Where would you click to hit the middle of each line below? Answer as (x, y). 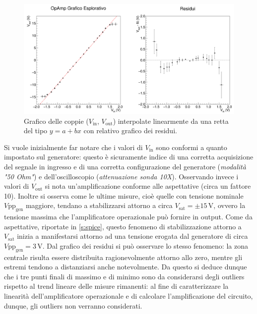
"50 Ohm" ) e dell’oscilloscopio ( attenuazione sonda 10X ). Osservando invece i (121, 176)
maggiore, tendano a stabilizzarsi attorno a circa (99, 205)
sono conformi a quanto (192, 147)
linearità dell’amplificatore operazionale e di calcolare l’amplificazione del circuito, (128, 296)
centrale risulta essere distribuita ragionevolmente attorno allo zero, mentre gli (123, 257)
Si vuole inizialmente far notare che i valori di (73, 147)
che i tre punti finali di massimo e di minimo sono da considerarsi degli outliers (124, 276)
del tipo (36, 131)
